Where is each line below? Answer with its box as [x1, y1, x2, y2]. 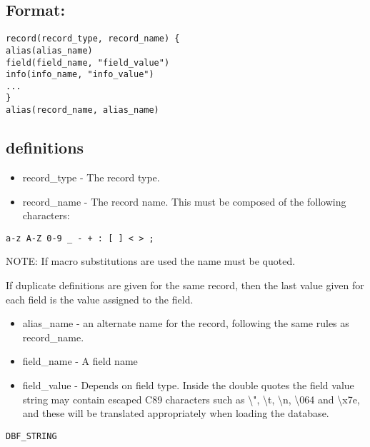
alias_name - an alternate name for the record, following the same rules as [22, 316, 349, 331]
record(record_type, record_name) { [6, 34, 180, 44]
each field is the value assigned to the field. [6, 291, 194, 306]
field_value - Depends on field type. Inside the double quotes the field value [22, 378, 354, 392]
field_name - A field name [22, 353, 138, 368]
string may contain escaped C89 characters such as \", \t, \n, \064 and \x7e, [22, 391, 360, 406]
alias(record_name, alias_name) [6, 105, 159, 116]
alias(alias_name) [6, 45, 93, 56]
